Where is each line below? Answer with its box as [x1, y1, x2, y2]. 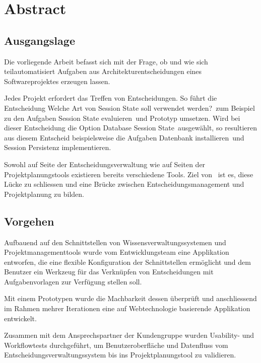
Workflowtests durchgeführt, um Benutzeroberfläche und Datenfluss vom [4, 339, 228, 350]
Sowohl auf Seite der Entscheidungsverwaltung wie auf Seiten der [4, 159, 206, 169]
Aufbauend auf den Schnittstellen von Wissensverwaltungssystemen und [4, 237, 226, 247]
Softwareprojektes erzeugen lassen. [4, 76, 110, 86]
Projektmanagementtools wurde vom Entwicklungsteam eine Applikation [4, 247, 229, 257]
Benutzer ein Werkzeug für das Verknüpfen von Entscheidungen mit [4, 266, 214, 277]
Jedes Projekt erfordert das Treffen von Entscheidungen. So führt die [4, 93, 217, 103]
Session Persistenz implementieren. [4, 142, 111, 153]
